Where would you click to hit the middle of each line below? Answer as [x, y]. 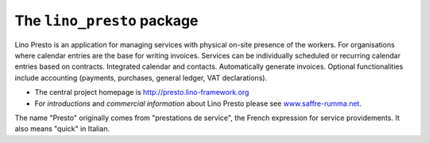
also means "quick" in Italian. [62, 129]
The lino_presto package [106, 21]
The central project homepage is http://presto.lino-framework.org [142, 92]
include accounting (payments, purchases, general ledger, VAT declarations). [141, 77]
